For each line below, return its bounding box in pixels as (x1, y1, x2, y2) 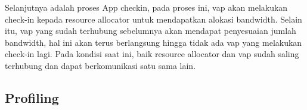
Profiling (5, 88, 59, 106)
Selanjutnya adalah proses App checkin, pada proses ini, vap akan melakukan (5, 1, 288, 13)
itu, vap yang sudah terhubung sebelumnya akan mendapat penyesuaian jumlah (5, 24, 296, 37)
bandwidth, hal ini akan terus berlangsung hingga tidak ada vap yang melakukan (5, 36, 302, 48)
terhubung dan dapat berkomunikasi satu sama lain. (5, 59, 196, 71)
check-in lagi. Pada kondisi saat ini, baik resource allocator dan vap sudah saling (5, 48, 299, 60)
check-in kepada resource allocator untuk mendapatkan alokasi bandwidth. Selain (5, 12, 302, 25)
